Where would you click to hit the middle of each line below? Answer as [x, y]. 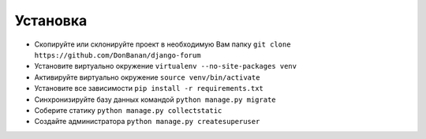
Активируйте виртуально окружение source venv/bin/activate [147, 77]
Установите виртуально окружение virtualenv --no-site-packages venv [166, 66]
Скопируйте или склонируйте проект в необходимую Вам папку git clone [163, 44]
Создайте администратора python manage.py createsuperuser [147, 122]
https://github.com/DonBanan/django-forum [118, 55]
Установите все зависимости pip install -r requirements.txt [149, 88]
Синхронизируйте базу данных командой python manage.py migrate [155, 100]
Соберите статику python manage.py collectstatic [128, 110]
